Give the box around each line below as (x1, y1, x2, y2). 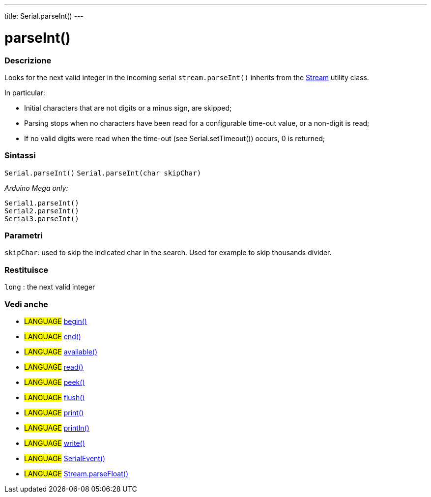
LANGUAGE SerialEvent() (24, 454, 106, 463)
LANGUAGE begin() (24, 317, 87, 325)
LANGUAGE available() (24, 347, 98, 356)
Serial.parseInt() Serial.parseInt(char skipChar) (4, 169, 201, 177)
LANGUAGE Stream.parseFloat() (24, 469, 128, 478)
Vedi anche (4, 299, 48, 309)
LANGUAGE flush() (24, 393, 85, 402)
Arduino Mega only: (4, 183, 68, 192)
